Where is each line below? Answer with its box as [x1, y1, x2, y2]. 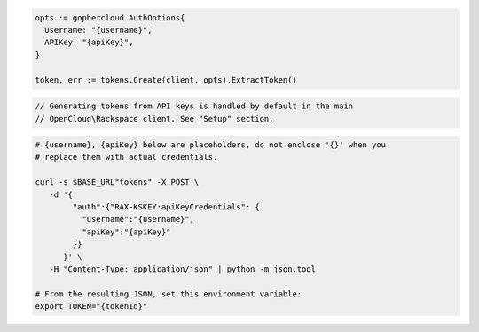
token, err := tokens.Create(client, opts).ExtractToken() [35, 75, 297, 84]
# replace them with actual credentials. [35, 152, 218, 162]
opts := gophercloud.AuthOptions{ [35, 12, 185, 22]
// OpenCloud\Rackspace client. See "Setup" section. [35, 114, 274, 123]
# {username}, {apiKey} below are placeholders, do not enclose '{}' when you [35, 140, 386, 150]
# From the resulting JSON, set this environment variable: [35, 289, 302, 299]
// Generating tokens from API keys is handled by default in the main [35, 101, 354, 111]
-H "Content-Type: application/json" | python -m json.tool [49, 265, 317, 274]
